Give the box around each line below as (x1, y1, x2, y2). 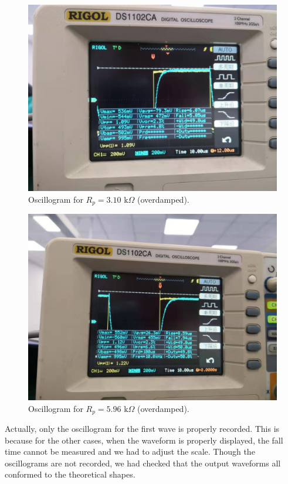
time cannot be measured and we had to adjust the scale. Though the (5, 445, 255, 458)
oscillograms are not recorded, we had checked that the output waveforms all (5, 456, 281, 469)
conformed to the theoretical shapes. (5, 468, 135, 480)
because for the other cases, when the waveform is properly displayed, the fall (5, 434, 283, 446)
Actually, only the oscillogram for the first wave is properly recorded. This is (5, 422, 280, 435)
